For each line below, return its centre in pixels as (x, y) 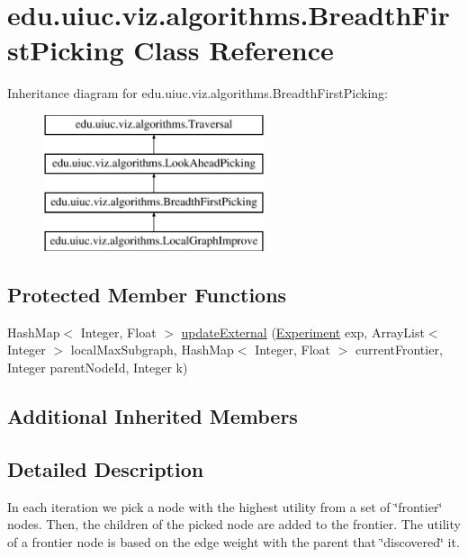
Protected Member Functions (147, 295)
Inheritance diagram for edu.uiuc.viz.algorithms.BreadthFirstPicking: (198, 93)
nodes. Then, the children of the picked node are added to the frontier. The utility (234, 524)
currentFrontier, (399, 350)
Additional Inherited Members (153, 416)
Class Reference (234, 50)
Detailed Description (106, 468)
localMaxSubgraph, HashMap (152, 350)
